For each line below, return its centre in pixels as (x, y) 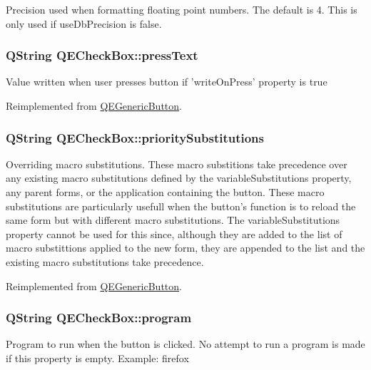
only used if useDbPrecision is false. (84, 23)
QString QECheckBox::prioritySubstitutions (135, 137)
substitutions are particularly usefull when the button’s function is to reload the (181, 206)
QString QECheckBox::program (99, 318)
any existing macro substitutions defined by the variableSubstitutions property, (179, 178)
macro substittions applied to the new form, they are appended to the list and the (185, 248)
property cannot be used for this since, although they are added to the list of (174, 233)
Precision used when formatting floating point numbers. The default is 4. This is (182, 9)
